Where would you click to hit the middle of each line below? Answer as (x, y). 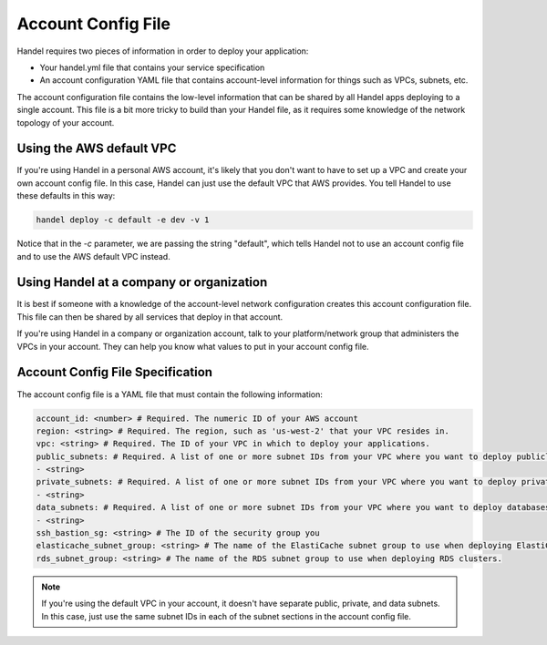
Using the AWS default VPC (97, 149)
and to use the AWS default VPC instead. (93, 256)
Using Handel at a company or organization (142, 282)
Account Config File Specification (115, 372)
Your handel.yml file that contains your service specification (152, 67)
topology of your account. (66, 122)
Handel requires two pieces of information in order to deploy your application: (163, 51)
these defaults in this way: (66, 196)
